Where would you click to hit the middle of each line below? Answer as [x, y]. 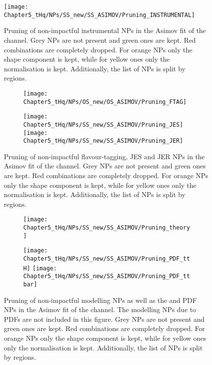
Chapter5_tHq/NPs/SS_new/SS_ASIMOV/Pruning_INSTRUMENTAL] [99, 15]
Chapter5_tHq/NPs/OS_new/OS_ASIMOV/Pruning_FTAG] [105, 102]
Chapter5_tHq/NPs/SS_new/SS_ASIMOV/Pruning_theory [107, 228]
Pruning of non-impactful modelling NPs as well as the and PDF [100, 300]
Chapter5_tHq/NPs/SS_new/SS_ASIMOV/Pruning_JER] [103, 141]
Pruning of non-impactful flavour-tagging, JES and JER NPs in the [104, 156]
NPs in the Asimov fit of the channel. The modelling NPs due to [100, 309]
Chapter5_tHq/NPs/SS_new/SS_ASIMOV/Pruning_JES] [103, 124]
